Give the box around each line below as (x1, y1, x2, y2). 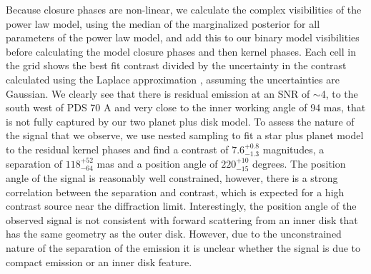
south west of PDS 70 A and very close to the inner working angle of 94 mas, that (6, 100, 366, 115)
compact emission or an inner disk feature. (6, 254, 192, 269)
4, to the (320, 86, 358, 101)
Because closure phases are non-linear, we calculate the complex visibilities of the (6, 2, 362, 16)
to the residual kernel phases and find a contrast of (6, 141, 229, 156)
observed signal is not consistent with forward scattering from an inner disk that (6, 212, 358, 227)
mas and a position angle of (97, 156, 218, 171)
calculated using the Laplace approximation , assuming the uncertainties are (6, 71, 340, 86)
